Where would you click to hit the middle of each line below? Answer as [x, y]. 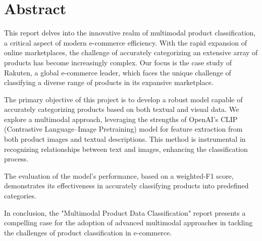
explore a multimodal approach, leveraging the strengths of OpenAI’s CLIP [121, 119]
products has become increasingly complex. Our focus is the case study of [118, 62]
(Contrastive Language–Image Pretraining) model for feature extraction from [123, 129]
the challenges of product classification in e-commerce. [88, 232]
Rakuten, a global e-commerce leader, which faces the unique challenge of [118, 72]
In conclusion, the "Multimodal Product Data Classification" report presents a [125, 212]
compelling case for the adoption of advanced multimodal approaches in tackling [128, 223]
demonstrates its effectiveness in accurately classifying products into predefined [126, 186]
